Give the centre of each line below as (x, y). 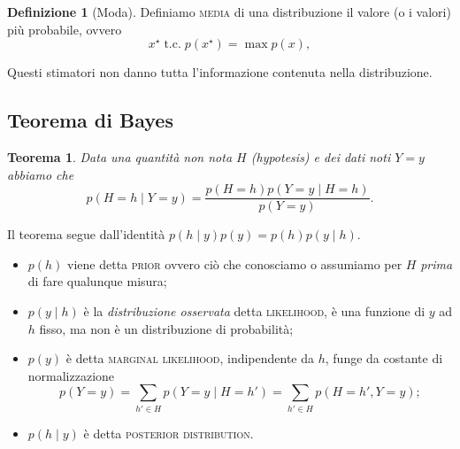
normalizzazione (71, 375)
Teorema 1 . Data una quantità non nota (120, 156)
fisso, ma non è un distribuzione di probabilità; (166, 328)
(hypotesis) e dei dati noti (321, 156)
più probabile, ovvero (65, 29)
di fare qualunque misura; (97, 281)
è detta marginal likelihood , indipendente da (190, 358)
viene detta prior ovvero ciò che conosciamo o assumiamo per (235, 263)
